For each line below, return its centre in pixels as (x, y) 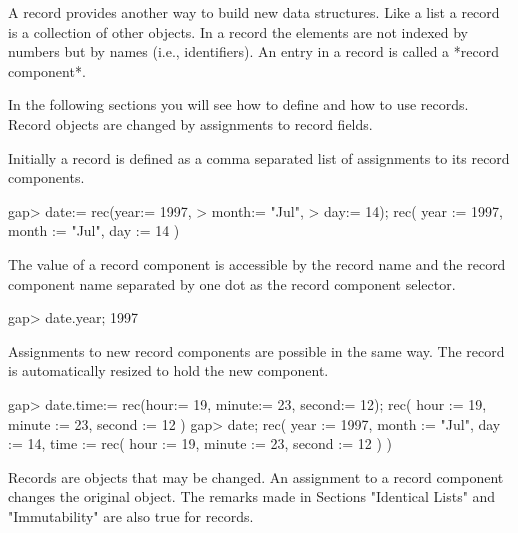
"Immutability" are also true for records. (131, 515)
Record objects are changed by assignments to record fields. (190, 123)
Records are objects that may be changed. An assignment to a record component (256, 476)
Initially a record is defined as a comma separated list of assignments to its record (259, 157)
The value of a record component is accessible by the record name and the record (257, 263)
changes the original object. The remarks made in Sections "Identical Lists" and (252, 496)
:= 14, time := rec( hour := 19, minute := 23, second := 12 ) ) (200, 443)
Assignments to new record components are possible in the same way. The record (256, 350)
